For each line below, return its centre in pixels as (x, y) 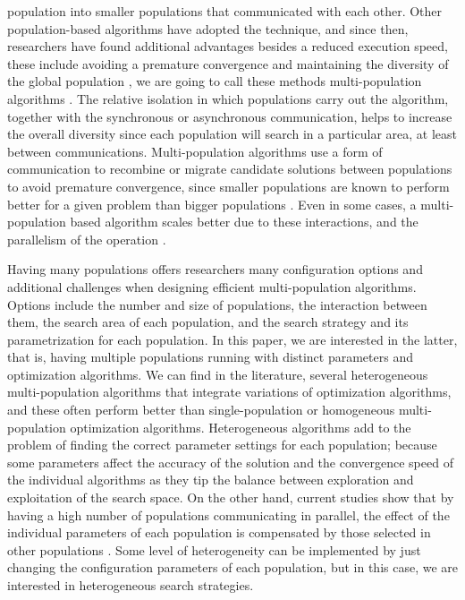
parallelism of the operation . (87, 239)
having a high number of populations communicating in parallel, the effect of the (228, 514)
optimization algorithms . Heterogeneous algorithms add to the (241, 427)
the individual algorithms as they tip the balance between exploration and (211, 480)
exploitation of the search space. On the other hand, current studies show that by (231, 497)
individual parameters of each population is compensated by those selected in (219, 532)
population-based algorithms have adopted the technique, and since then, (208, 28)
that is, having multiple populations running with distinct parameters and (210, 357)
